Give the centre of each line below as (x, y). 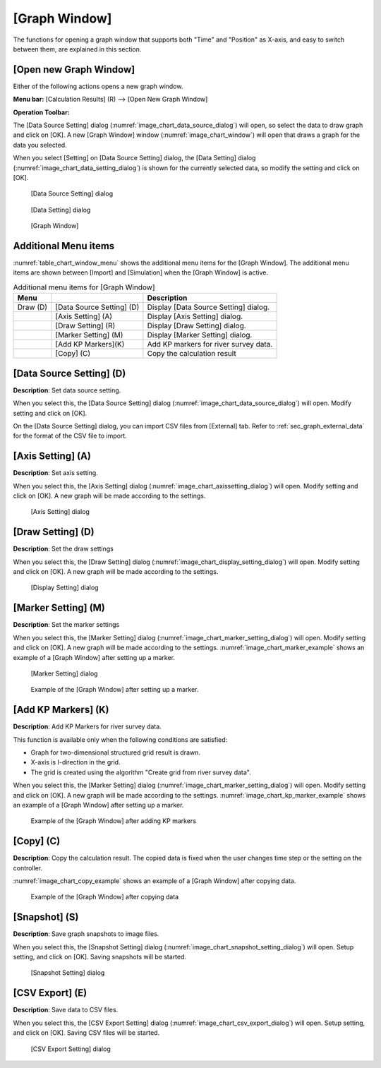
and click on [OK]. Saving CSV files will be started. (86, 1033)
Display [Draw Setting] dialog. (196, 326)
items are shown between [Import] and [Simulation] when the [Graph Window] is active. (140, 272)
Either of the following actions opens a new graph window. (98, 86)
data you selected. (40, 145)
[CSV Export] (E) (50, 993)
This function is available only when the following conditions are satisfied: (120, 739)
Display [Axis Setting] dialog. (195, 316)
